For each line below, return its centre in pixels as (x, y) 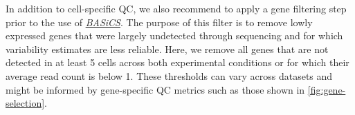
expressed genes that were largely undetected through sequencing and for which (174, 35)
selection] (25, 103)
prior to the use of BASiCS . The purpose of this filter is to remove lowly (159, 22)
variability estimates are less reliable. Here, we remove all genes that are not (167, 49)
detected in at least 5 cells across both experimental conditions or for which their (177, 62)
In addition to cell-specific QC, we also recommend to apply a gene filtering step (176, 8)
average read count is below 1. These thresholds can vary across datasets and (169, 75)
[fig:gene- (327, 89)
